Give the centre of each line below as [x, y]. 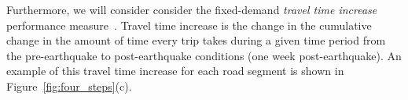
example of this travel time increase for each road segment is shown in [175, 71]
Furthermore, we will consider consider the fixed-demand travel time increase [192, 9]
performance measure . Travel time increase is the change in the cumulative [189, 25]
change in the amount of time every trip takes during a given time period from [196, 40]
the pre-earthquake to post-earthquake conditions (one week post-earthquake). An [204, 55]
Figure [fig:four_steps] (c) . [69, 86]
